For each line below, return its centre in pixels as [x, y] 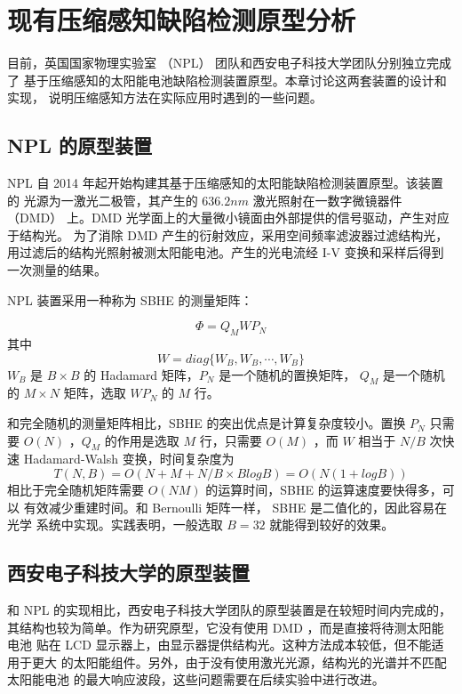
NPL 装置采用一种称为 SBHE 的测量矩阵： [130, 299]
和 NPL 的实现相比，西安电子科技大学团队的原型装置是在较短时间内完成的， [230, 610]
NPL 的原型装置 [80, 145]
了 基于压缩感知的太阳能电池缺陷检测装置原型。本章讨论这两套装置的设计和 [227, 80]
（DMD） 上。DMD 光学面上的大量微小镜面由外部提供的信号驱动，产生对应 [228, 218]
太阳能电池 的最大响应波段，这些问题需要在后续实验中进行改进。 [196, 679]
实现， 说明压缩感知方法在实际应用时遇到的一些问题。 [165, 97]
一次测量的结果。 [57, 270]
